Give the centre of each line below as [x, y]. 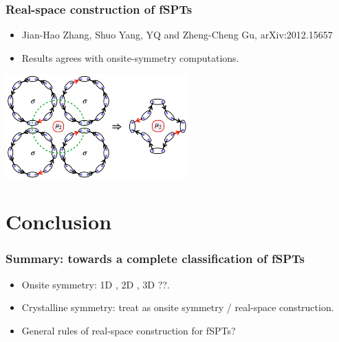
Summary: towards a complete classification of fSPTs [155, 259]
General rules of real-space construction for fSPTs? [129, 330]
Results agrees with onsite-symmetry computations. [130, 57]
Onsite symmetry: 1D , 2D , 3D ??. [96, 284]
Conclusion [59, 221]
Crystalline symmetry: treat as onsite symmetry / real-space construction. [178, 307]
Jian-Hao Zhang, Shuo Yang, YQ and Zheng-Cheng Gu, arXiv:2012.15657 [177, 35]
